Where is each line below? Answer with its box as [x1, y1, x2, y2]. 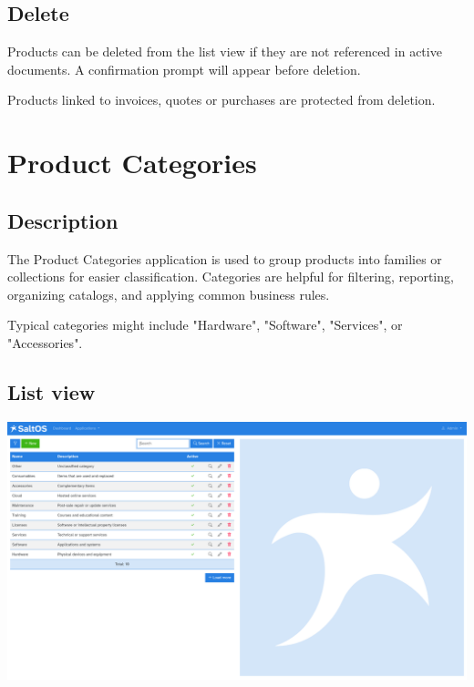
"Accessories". [7, 333, 83, 352]
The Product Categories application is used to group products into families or [7, 249, 442, 268]
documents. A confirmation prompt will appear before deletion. [7, 59, 361, 78]
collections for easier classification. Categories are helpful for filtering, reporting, [7, 267, 454, 286]
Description [7, 206, 118, 234]
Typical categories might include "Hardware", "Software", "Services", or [7, 315, 403, 334]
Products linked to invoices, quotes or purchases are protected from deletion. [7, 90, 436, 109]
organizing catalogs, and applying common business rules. [7, 284, 330, 303]
